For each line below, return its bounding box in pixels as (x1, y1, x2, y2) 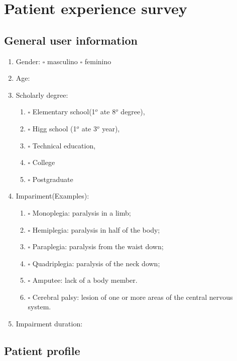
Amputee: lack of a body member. (32, 275, 138, 285)
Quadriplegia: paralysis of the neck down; (32, 258, 160, 268)
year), (102, 123, 120, 133)
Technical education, (32, 140, 96, 150)
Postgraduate (32, 173, 73, 184)
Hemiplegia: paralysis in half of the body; (32, 224, 160, 235)
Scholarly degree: (16, 89, 68, 100)
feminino (84, 56, 111, 66)
